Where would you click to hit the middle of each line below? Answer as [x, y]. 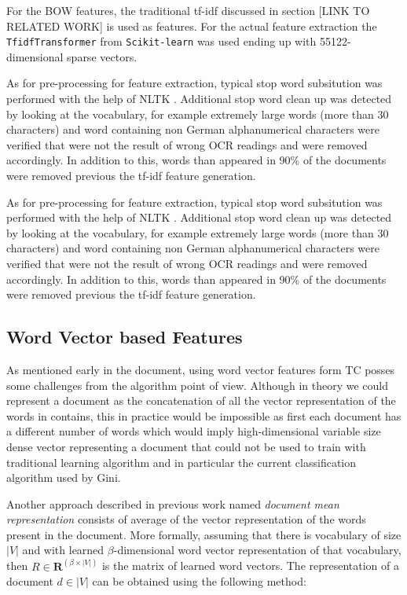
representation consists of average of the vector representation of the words [186, 519]
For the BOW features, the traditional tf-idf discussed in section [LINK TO [188, 10]
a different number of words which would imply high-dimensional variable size [194, 431]
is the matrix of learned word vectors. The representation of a [250, 566]
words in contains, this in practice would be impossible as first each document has [204, 415]
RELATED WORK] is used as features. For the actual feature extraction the [192, 26]
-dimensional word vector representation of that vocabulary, [257, 550]
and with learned [63, 550]
